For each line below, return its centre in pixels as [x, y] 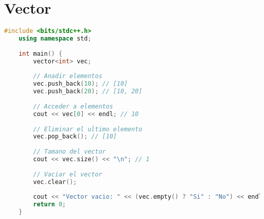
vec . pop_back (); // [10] [75, 137]
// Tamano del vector [70, 152]
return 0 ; [49, 205]
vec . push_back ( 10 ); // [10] [80, 84]
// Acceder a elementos [73, 106]
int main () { [40, 53]
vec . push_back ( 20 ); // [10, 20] [88, 92]
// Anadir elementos [68, 76]
